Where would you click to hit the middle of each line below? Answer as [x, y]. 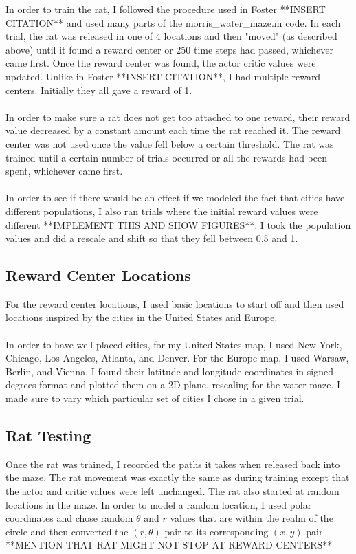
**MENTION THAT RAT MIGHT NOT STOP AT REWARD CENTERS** [169, 545]
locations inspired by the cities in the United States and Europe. [142, 317]
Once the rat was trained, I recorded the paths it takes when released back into [173, 464]
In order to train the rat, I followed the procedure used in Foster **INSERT [166, 9]
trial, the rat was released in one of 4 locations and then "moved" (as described [171, 36]
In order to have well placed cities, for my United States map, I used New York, [174, 344]
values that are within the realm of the [252, 518]
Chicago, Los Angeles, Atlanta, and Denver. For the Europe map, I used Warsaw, [177, 358]
